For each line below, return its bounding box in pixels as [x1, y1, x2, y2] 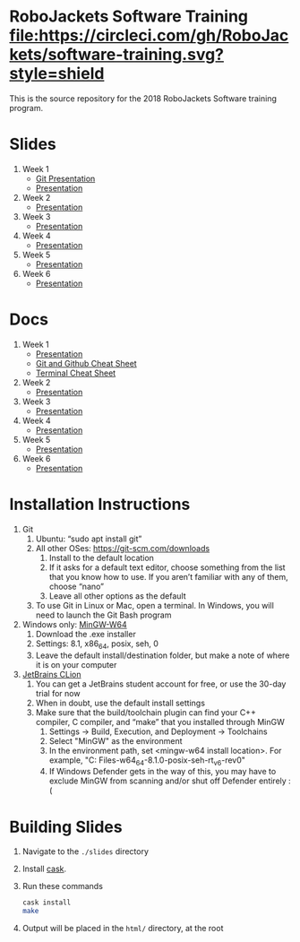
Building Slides [9, 817, 123, 837]
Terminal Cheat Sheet [35, 367, 116, 378]
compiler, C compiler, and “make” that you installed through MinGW [35, 716, 285, 727]
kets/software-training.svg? [9, 45, 225, 65]
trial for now [35, 687, 81, 698]
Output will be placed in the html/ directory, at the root [21, 923, 224, 934]
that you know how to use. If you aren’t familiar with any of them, [48, 571, 288, 582]
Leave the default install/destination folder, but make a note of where [35, 650, 290, 661]
